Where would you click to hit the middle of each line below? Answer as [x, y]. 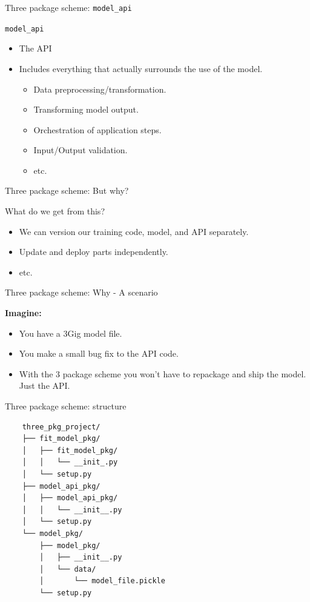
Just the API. [45, 385]
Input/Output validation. [81, 150]
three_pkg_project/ [61, 427]
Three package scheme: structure [66, 406]
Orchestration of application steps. [97, 129]
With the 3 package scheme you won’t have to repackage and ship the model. [163, 373]
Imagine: [23, 313]
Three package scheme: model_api [68, 7]
